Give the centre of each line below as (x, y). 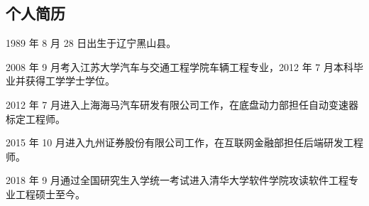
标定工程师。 (35, 118)
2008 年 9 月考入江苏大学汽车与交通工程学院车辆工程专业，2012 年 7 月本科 (180, 66)
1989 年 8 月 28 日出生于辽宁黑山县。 (91, 43)
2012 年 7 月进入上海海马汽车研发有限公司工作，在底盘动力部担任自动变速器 (182, 104)
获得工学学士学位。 (70, 81)
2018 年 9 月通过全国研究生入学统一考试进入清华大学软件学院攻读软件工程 (177, 180)
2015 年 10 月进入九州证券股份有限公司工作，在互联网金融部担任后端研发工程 (184, 142)
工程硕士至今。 (50, 194)
